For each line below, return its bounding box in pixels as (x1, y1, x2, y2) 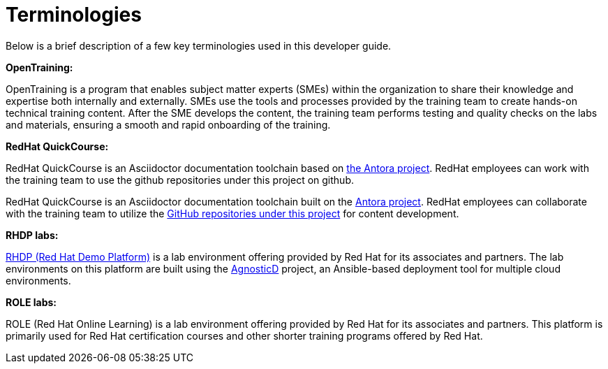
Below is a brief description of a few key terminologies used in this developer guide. (6, 39, 392, 52)
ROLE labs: (6, 296, 57, 308)
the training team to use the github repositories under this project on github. (6, 173, 354, 186)
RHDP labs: (6, 229, 59, 241)
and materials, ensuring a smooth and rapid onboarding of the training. (6, 118, 331, 131)
